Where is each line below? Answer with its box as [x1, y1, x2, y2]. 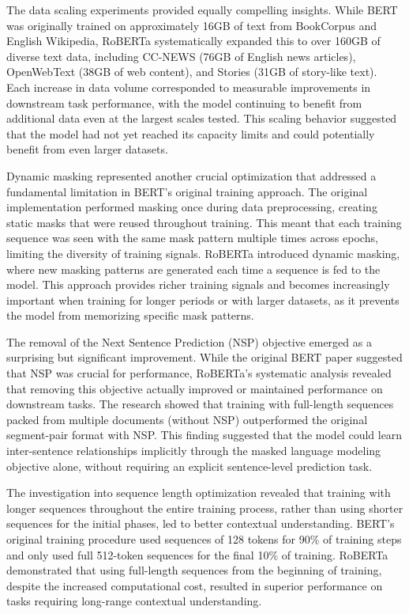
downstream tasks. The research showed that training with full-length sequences [6, 396, 394, 412]
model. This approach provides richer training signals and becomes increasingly [6, 276, 390, 293]
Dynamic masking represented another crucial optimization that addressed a [6, 167, 377, 184]
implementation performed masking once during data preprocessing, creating [6, 199, 377, 215]
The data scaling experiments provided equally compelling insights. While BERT [6, 2, 398, 17]
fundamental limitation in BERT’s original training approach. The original [6, 183, 368, 199]
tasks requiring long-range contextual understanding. [6, 593, 262, 609]
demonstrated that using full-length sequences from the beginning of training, [6, 562, 382, 578]
